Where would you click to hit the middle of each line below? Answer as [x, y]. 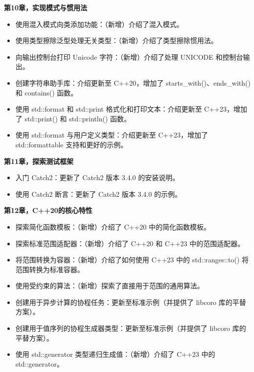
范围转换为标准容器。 [50, 269]
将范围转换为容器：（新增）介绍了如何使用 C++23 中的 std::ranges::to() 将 [132, 260]
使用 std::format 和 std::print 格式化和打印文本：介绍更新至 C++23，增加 [131, 109]
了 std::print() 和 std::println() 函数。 [73, 118]
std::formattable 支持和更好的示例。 [71, 144]
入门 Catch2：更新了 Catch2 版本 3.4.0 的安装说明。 [97, 177]
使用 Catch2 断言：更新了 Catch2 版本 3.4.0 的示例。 [98, 194]
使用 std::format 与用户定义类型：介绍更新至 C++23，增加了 [112, 135]
